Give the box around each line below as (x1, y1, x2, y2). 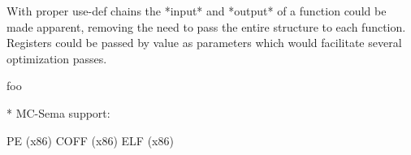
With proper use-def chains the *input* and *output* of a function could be (6, 2, 387, 19)
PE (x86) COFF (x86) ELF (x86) (6, 131, 174, 149)
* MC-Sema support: (6, 104, 110, 121)
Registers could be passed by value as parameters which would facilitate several (6, 34, 402, 51)
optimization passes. (6, 50, 107, 67)
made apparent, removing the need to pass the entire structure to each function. (6, 18, 406, 35)
